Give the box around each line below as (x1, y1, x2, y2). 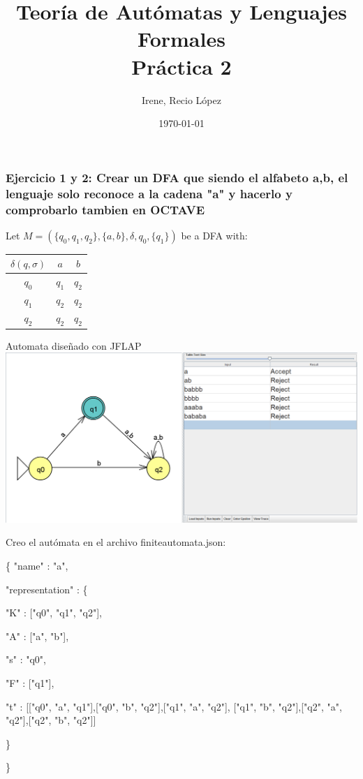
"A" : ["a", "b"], (6, 628, 69, 643)
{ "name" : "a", (6, 558, 68, 572)
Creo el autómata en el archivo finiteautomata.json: (6, 535, 226, 549)
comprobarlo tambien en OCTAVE (6, 200, 205, 218)
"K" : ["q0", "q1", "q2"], (6, 605, 102, 620)
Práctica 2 (131, 52, 232, 80)
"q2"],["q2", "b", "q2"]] (6, 713, 96, 727)
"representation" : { (6, 581, 88, 596)
